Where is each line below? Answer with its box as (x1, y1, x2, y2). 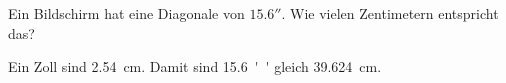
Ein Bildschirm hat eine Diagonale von (8, 3, 245, 23)
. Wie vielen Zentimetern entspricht (281, 3, 499, 23)
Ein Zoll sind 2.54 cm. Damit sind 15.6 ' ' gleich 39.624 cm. (8, 56, 382, 77)
